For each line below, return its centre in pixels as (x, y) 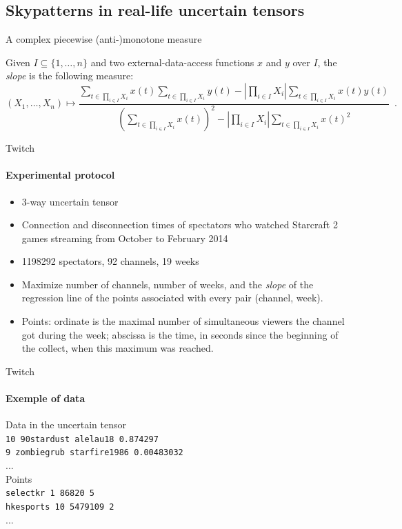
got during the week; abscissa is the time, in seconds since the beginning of (180, 334)
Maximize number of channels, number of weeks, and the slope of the (168, 284)
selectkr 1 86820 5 (50, 493)
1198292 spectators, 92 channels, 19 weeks (110, 261)
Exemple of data (46, 398)
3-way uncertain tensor (70, 201)
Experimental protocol (60, 175)
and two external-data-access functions (172, 62)
